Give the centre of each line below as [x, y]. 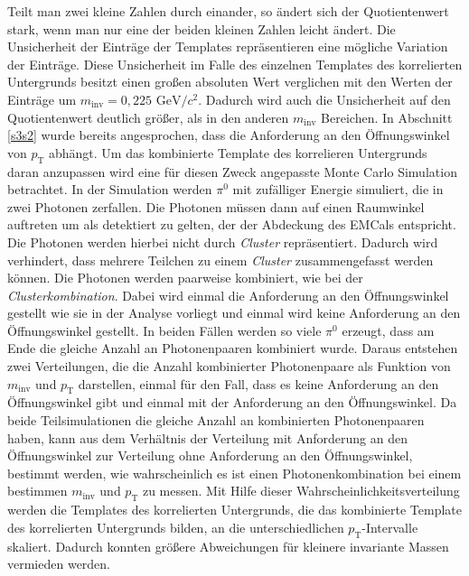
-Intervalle [390, 527]
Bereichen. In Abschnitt [387, 117]
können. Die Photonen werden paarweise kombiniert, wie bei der [185, 278]
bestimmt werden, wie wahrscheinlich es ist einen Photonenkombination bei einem [234, 473]
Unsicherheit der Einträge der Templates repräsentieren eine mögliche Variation [228, 46]
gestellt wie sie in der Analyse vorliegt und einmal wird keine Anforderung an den [234, 313]
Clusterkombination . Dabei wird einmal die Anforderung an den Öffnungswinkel [228, 295]
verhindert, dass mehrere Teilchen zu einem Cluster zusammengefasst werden [220, 260]
